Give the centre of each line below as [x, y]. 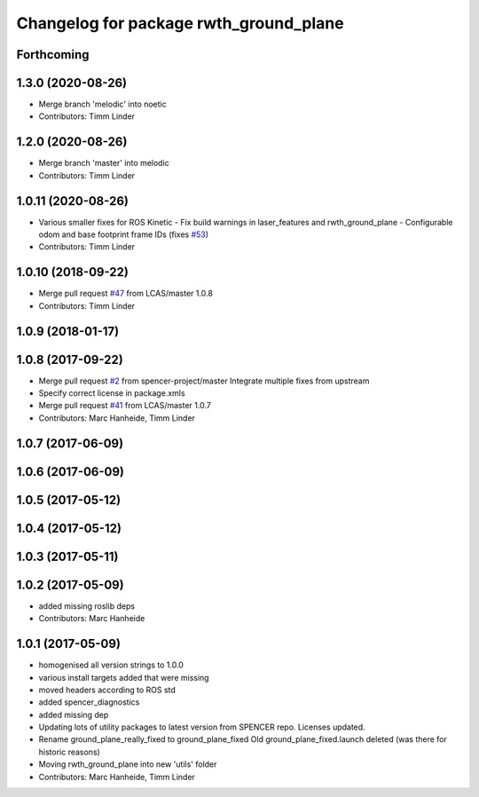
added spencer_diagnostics [89, 702]
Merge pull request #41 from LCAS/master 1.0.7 [125, 406]
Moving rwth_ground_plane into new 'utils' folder [128, 764]
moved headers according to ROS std [107, 690]
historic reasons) [70, 752]
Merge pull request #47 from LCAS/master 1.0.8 [126, 294]
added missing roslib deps [87, 606]
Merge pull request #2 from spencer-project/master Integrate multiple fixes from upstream [204, 381]
